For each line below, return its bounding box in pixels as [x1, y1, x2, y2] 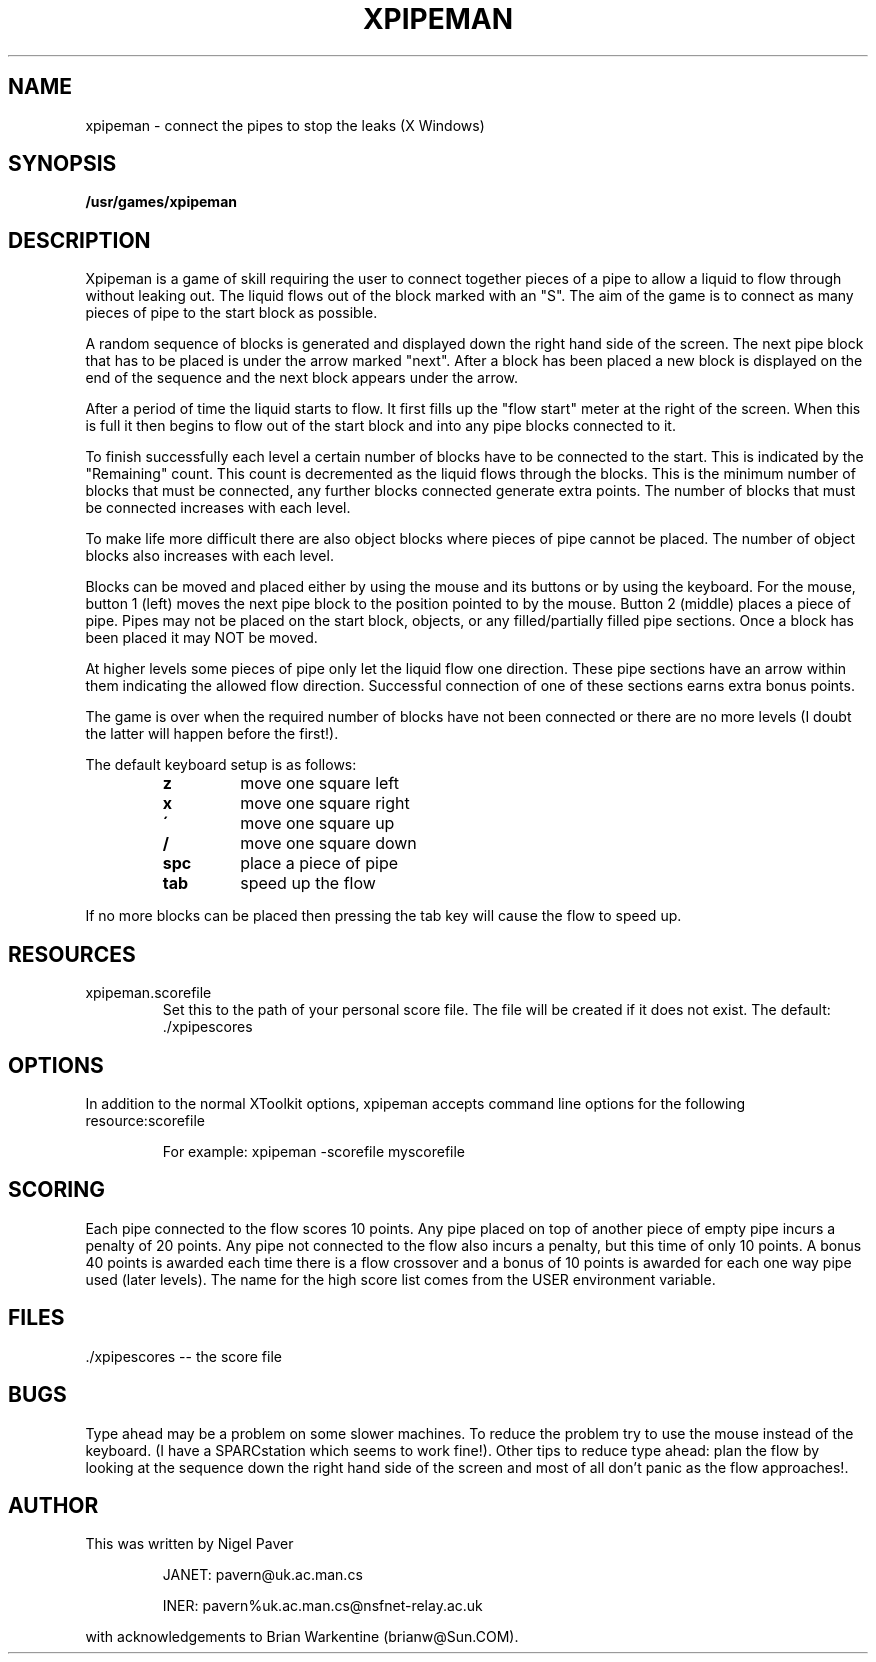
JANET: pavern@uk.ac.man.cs [162, 1566, 363, 1584]
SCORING [8, 1177, 105, 1203]
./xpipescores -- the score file [85, 1347, 282, 1365]
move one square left [240, 773, 399, 794]
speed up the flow [240, 873, 376, 894]
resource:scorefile [85, 1111, 205, 1129]
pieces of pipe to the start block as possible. [85, 304, 378, 322]
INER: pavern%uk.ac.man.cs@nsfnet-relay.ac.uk [162, 1597, 483, 1615]
